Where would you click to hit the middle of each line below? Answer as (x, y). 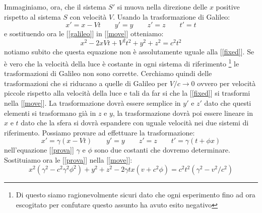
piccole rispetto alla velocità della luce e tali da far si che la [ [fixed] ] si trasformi (127, 93)
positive (228, 7)
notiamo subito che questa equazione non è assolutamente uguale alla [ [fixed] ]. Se (129, 52)
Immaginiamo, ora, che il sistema (55, 7)
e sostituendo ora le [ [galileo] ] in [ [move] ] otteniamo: (84, 33)
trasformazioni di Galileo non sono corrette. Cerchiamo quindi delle (108, 73)
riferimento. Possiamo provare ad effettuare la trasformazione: (100, 132)
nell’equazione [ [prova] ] (39, 150)
